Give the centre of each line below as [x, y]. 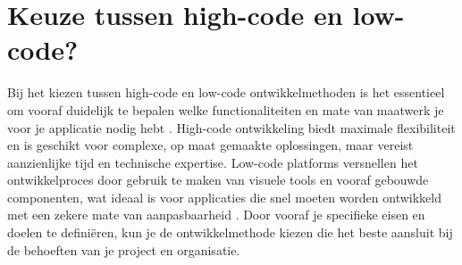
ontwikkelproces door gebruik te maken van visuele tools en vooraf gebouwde [218, 180]
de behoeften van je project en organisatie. [124, 249]
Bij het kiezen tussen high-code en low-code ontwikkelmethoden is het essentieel [226, 92]
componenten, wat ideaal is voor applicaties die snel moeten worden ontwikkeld [225, 197]
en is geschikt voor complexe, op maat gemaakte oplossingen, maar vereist [210, 145]
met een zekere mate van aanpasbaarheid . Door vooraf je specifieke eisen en [216, 215]
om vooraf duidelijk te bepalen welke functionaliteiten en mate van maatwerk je [226, 109]
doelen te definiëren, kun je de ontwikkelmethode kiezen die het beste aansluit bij [230, 232]
